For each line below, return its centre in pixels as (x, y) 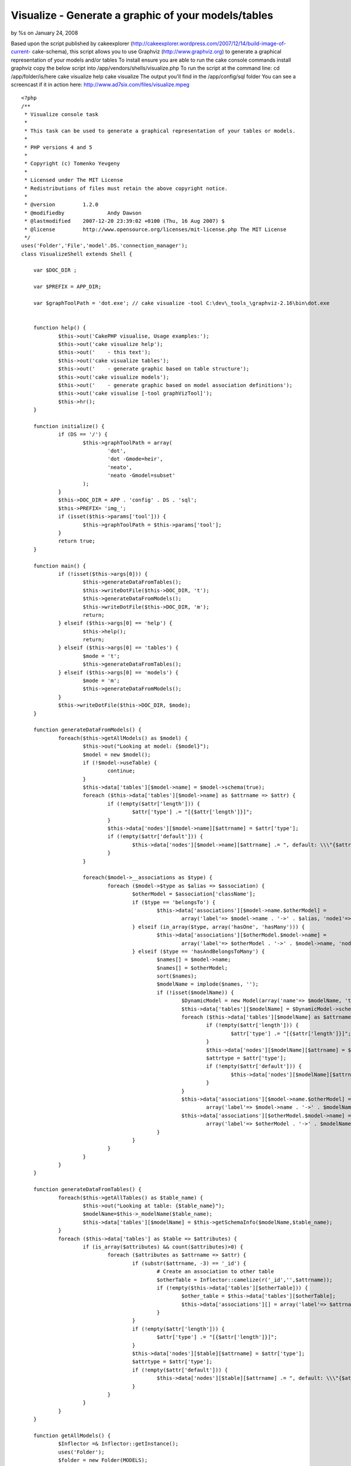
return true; (77, 541)
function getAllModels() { (72, 1436)
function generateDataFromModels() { (87, 730)
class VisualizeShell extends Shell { (77, 254)
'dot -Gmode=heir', (135, 459)
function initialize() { (69, 426)
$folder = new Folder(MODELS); (103, 1460)
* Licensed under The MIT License (74, 180)
